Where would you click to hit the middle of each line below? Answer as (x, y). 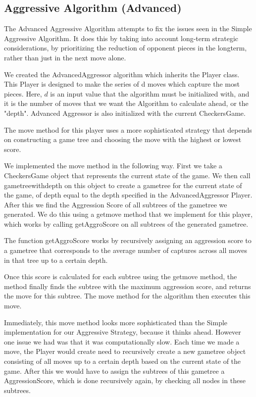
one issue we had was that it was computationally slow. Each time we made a (122, 341)
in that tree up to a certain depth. (56, 260)
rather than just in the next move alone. (65, 57)
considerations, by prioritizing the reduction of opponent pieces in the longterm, (126, 48)
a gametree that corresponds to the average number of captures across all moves (126, 250)
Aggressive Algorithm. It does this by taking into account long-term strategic (121, 38)
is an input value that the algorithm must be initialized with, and (150, 93)
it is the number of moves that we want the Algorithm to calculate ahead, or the (126, 103)
